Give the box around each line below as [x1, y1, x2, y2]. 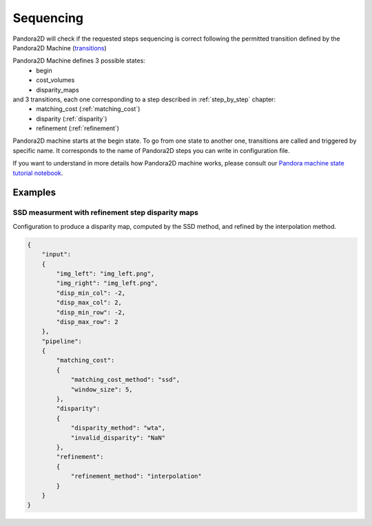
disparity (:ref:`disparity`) [36, 114, 107, 123]
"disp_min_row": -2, [56, 308, 126, 316]
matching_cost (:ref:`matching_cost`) [36, 105, 141, 113]
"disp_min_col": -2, [56, 289, 126, 296]
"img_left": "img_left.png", [56, 270, 155, 277]
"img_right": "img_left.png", [56, 279, 158, 287]
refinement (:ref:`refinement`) [36, 124, 120, 132]
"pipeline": [41, 337, 83, 345]
